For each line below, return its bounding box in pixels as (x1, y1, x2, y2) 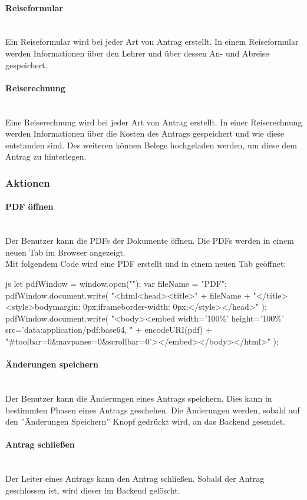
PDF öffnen (5, 200, 54, 213)
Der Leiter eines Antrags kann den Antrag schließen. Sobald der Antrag (5, 472, 265, 485)
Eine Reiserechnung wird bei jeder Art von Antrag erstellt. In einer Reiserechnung (5, 115, 302, 128)
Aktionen (5, 175, 50, 190)
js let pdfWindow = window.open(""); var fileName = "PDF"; (5, 277, 227, 289)
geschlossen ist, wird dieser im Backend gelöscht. (5, 484, 180, 496)
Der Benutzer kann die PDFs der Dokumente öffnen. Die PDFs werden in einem (5, 234, 294, 247)
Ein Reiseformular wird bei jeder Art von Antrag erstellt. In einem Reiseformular (5, 35, 299, 48)
